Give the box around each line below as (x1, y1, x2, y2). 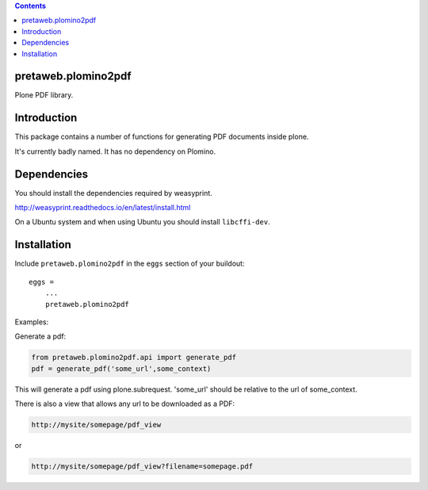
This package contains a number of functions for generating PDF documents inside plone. (14, 132, 309, 142)
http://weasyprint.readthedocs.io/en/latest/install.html (14, 203, 191, 212)
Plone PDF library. (14, 90, 74, 100)
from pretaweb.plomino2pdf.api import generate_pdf (31, 353, 237, 362)
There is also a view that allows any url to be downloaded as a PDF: (14, 399, 235, 408)
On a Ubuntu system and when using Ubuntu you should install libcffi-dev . (14, 217, 270, 227)
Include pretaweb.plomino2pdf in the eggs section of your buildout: (14, 258, 245, 269)
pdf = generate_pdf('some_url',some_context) (31, 364, 212, 373)
